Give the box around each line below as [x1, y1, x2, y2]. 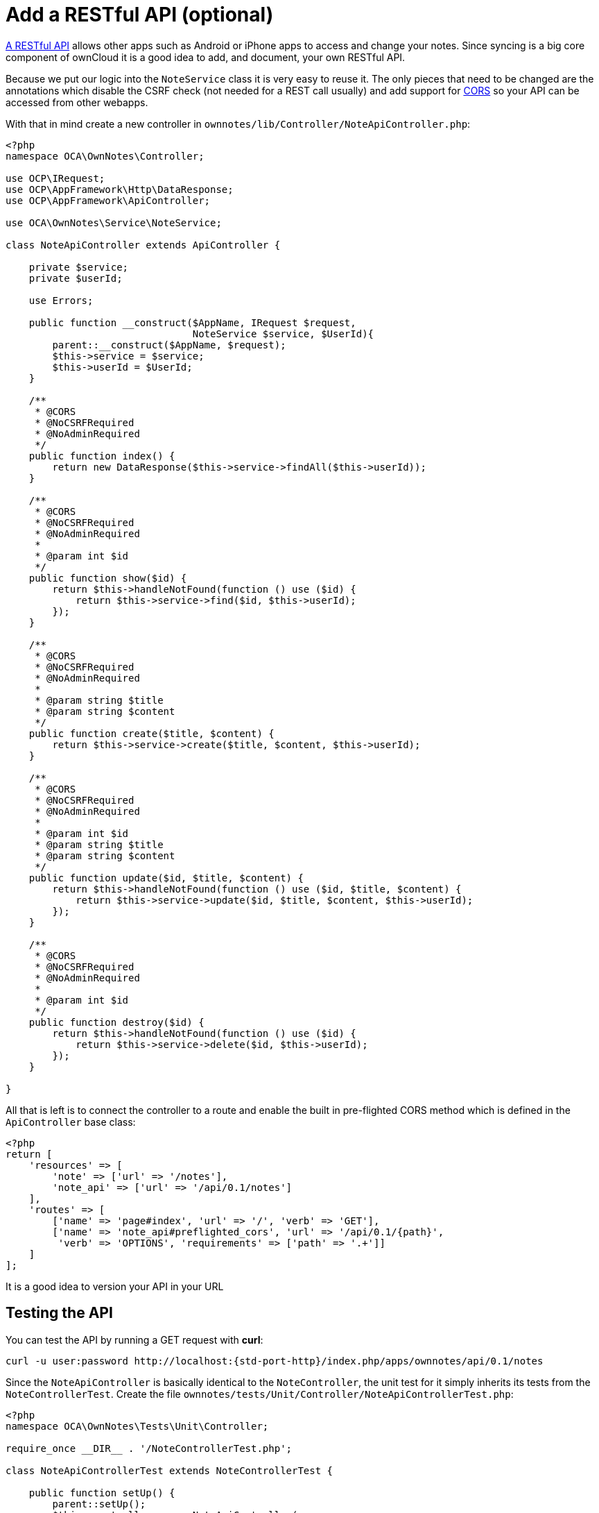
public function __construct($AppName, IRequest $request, [28, 316, 356, 328]
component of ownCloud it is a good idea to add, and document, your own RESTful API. [6, 51, 406, 63]
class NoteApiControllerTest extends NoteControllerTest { [6, 1464, 333, 1476]
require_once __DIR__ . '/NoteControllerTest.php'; [6, 1442, 293, 1454]
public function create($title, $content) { [28, 727, 275, 739]
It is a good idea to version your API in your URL [6, 1280, 224, 1292]
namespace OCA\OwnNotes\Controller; [6, 150, 205, 162]
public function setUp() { [28, 1487, 175, 1498]
